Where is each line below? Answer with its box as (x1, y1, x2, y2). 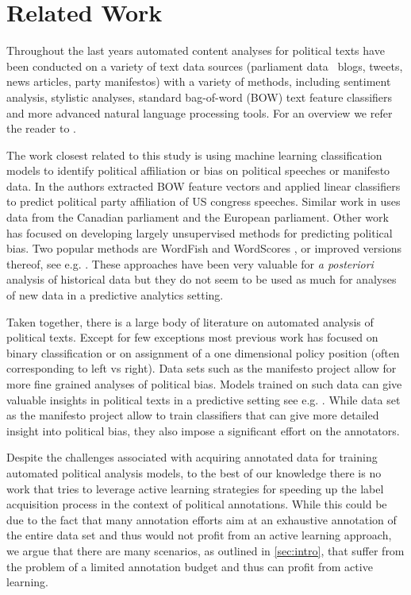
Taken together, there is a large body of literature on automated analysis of (6, 313, 374, 330)
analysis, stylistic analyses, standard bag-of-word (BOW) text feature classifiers (6, 88, 393, 105)
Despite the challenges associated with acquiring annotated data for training (6, 449, 378, 466)
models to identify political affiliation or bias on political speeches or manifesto (6, 162, 390, 179)
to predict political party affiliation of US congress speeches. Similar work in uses (6, 193, 401, 210)
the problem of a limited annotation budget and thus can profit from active (6, 558, 373, 574)
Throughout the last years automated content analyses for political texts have (6, 42, 385, 59)
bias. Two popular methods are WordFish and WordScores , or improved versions (6, 240, 402, 257)
